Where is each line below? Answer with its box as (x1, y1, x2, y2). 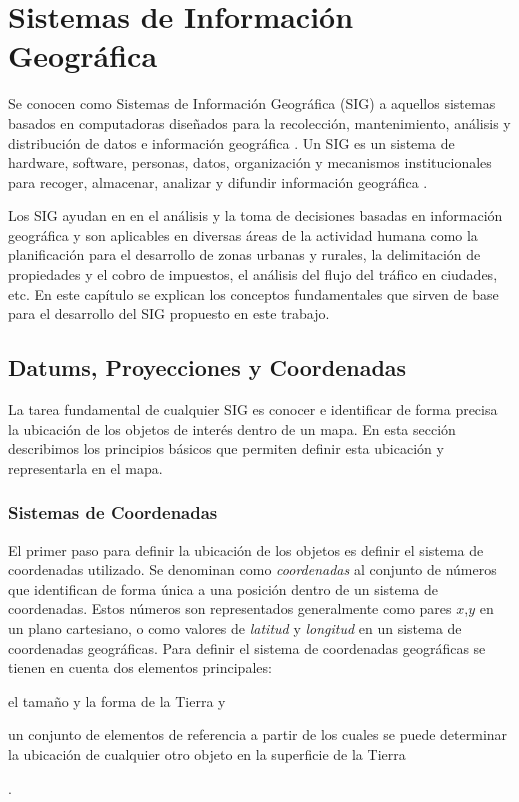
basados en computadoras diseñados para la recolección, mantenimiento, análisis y (8, 112, 511, 133)
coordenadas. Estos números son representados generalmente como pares (8, 598, 452, 619)
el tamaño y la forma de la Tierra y (8, 690, 226, 711)
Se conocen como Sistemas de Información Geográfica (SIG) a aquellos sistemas (8, 93, 496, 114)
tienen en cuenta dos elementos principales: (8, 657, 272, 678)
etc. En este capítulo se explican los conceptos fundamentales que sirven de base (8, 283, 499, 304)
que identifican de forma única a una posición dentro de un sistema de (8, 578, 439, 599)
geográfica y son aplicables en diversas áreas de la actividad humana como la (8, 224, 478, 245)
